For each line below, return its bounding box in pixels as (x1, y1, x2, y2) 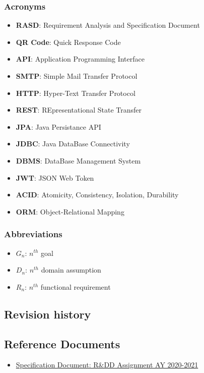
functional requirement (40, 281, 111, 292)
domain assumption (41, 264, 101, 275)
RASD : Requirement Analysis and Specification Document (16, 20, 200, 30)
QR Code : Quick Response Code (16, 36, 121, 47)
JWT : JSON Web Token (16, 172, 94, 183)
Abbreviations (4, 228, 62, 240)
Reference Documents (4, 336, 120, 351)
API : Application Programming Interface (16, 54, 145, 64)
